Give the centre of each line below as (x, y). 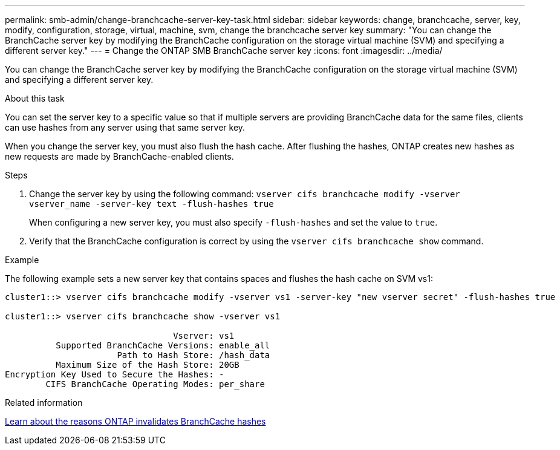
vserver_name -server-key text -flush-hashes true (151, 204)
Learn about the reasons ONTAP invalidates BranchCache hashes (135, 421)
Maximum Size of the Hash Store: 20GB (148, 365)
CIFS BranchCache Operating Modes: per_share (155, 384)
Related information (44, 403)
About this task (35, 98)
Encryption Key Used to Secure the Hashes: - (115, 374)
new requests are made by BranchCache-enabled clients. (119, 156)
